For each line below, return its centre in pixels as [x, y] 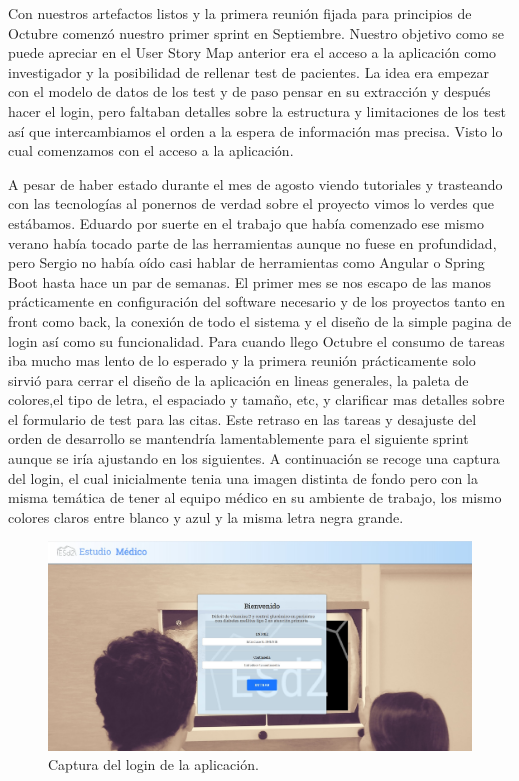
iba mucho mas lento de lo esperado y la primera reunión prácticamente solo [242, 360]
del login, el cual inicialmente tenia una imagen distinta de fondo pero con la [243, 477]
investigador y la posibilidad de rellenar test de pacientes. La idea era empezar [248, 71]
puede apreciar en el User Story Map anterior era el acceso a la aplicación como [252, 52]
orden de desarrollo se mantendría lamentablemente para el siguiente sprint [238, 438]
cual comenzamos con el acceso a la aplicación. [151, 150]
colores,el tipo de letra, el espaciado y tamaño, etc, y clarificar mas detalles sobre [256, 399]
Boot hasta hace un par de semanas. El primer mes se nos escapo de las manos [249, 281]
